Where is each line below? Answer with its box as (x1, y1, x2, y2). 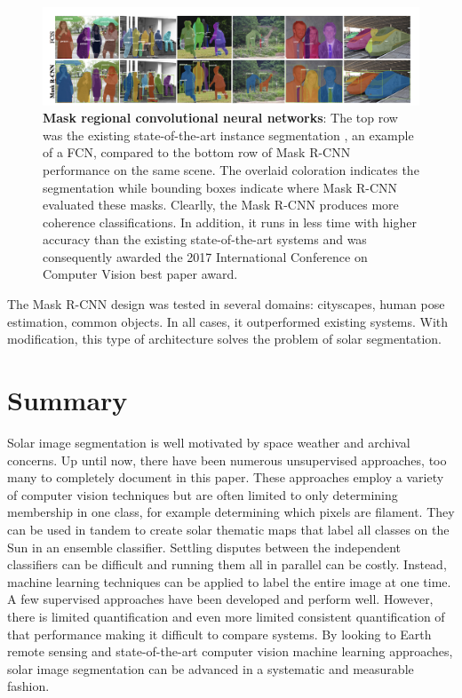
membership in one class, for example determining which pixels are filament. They (7, 503, 455, 521)
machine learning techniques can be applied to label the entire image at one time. (7, 572, 451, 591)
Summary (7, 382, 128, 418)
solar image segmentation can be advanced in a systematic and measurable (7, 659, 414, 678)
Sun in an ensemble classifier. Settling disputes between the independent (7, 537, 401, 556)
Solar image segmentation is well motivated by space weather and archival (7, 432, 410, 451)
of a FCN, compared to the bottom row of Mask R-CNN (43, 143, 351, 162)
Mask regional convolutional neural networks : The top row (43, 108, 398, 127)
